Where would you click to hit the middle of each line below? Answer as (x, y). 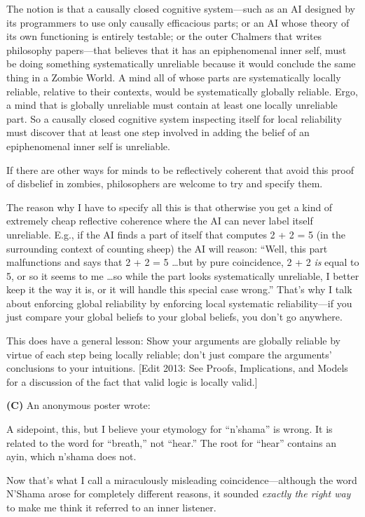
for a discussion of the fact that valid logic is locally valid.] (132, 381)
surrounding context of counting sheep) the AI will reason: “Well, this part (167, 248)
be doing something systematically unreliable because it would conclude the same (181, 63)
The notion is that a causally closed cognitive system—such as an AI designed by (181, 8)
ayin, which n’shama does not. (71, 456)
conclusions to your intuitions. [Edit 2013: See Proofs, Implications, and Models (177, 368)
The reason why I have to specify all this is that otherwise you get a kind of (170, 207)
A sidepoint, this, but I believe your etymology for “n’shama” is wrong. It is (170, 429)
